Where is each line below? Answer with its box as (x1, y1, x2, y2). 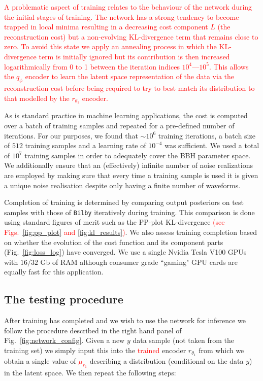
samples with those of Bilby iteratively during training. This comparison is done (4, 206, 255, 217)
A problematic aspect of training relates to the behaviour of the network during (4, 2, 252, 12)
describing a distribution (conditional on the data (89, 355, 244, 366)
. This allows (209, 61, 249, 72)
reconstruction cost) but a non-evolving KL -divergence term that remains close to (4, 31, 258, 42)
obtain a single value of (4, 355, 76, 366)
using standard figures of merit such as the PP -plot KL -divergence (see (4, 217, 225, 227)
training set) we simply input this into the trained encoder (4, 344, 186, 355)
